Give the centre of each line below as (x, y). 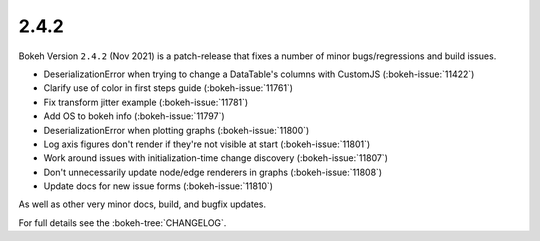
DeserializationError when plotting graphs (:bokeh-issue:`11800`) (176, 130)
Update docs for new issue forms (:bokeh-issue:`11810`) (158, 186)
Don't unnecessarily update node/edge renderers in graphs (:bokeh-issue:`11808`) (213, 172)
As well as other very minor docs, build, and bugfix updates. (142, 204)
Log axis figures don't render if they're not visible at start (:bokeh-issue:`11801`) (207, 144)
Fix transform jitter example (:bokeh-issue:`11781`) (146, 102)
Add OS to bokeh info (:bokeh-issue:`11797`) (134, 116)
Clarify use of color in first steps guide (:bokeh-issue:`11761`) (168, 88)
